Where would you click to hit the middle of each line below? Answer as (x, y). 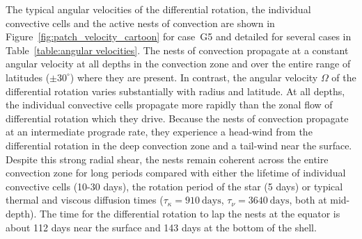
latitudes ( (28, 77)
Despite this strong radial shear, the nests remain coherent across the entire (167, 159)
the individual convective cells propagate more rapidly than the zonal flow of (169, 105)
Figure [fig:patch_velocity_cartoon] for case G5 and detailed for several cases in (179, 36)
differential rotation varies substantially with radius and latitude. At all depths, (175, 91)
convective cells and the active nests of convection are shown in (140, 23)
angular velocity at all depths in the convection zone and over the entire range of (178, 64)
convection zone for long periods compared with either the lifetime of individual (176, 173)
